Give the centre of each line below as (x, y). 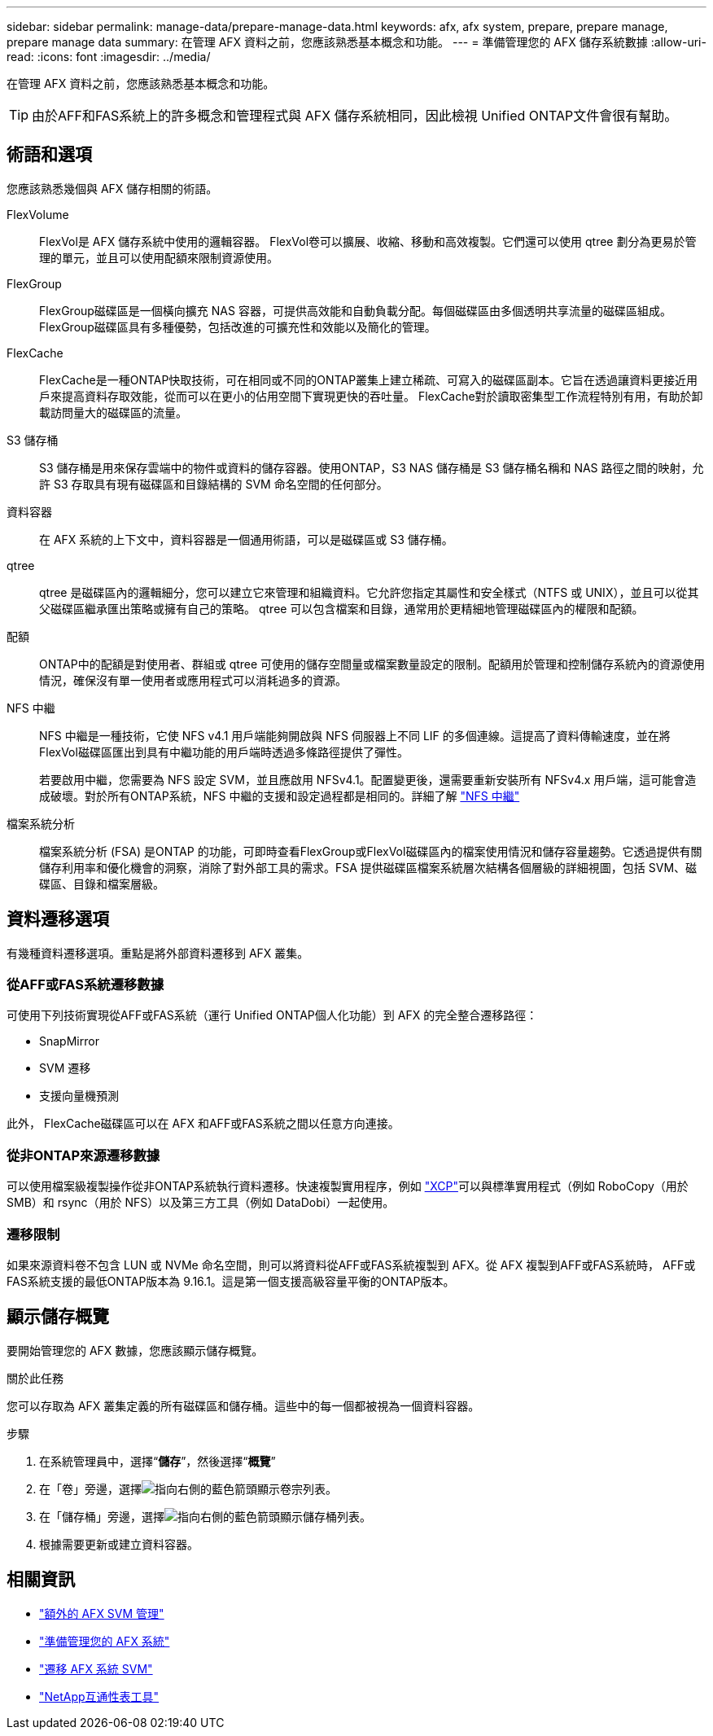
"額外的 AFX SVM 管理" (102, 1613)
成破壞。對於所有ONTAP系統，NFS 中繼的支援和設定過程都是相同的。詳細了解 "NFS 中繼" (280, 796)
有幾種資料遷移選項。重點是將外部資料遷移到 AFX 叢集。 (158, 953)
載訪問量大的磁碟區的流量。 (113, 412)
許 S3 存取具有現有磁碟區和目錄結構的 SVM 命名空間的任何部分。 (214, 484)
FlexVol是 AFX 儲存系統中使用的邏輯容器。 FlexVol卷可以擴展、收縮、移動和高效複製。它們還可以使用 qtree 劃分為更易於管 (368, 241)
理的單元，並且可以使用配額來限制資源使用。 (159, 257)
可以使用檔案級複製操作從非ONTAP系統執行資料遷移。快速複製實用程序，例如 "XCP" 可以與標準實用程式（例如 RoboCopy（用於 (348, 1186)
